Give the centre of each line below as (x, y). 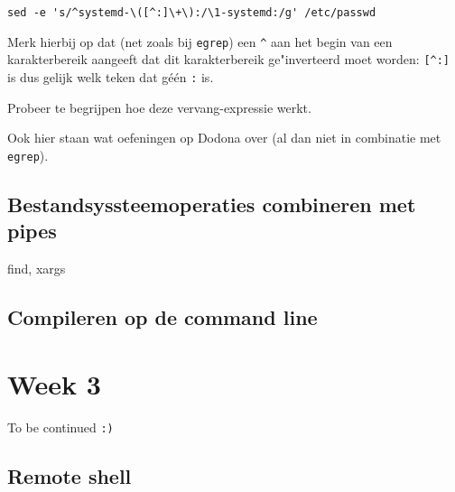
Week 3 (54, 383)
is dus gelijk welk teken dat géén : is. (111, 76)
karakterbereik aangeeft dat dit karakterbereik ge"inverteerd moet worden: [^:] (229, 59)
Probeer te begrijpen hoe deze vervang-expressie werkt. (159, 107)
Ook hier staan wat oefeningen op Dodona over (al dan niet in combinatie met (224, 138)
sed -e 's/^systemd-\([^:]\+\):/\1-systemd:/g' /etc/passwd (192, 13)
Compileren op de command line (162, 317)
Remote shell (70, 475)
